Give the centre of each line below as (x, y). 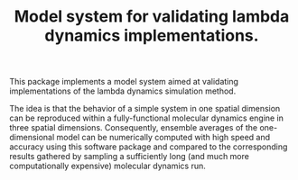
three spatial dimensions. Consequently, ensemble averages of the (134, 128)
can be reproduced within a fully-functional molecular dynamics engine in (147, 118)
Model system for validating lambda (152, 17)
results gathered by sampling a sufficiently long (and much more (130, 157)
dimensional (32, 138)
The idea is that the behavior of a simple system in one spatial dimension (145, 109)
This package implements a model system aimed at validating (124, 82)
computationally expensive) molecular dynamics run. (107, 166)
